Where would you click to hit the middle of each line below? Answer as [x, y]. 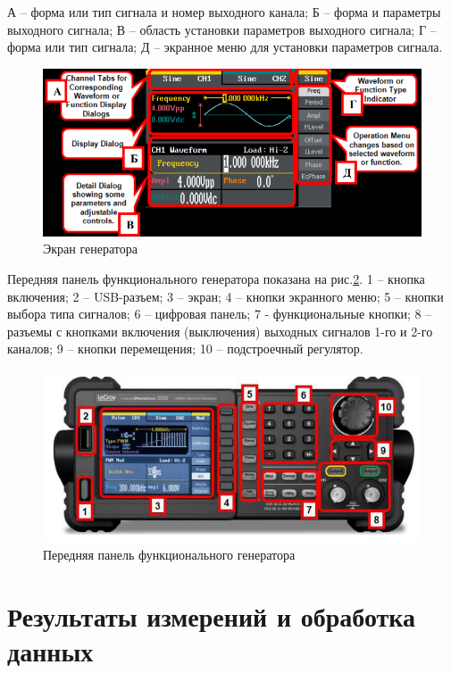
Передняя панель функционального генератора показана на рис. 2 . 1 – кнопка [216, 278]
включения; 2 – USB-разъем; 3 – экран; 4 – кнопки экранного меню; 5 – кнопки [225, 296]
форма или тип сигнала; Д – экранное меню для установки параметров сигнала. [225, 47]
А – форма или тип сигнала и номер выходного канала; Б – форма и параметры [224, 12]
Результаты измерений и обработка [212, 615]
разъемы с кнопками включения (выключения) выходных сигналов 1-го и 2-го [220, 331]
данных [50, 651]
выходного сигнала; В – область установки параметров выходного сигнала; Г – [222, 29]
